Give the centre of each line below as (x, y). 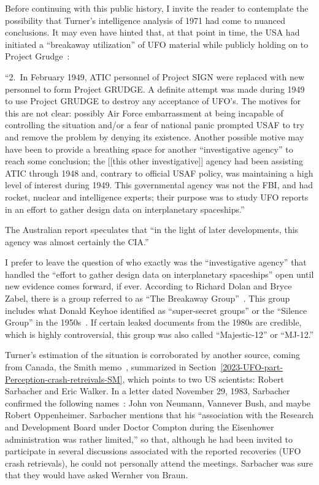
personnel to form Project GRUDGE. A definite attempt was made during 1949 (155, 89)
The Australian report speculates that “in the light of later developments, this (152, 230)
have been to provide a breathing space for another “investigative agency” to (149, 149)
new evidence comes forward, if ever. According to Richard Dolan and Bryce (148, 286)
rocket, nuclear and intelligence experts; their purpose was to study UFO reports (157, 197)
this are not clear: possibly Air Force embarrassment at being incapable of (144, 113)
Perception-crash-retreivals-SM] (64, 379)
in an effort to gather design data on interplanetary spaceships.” (125, 209)
